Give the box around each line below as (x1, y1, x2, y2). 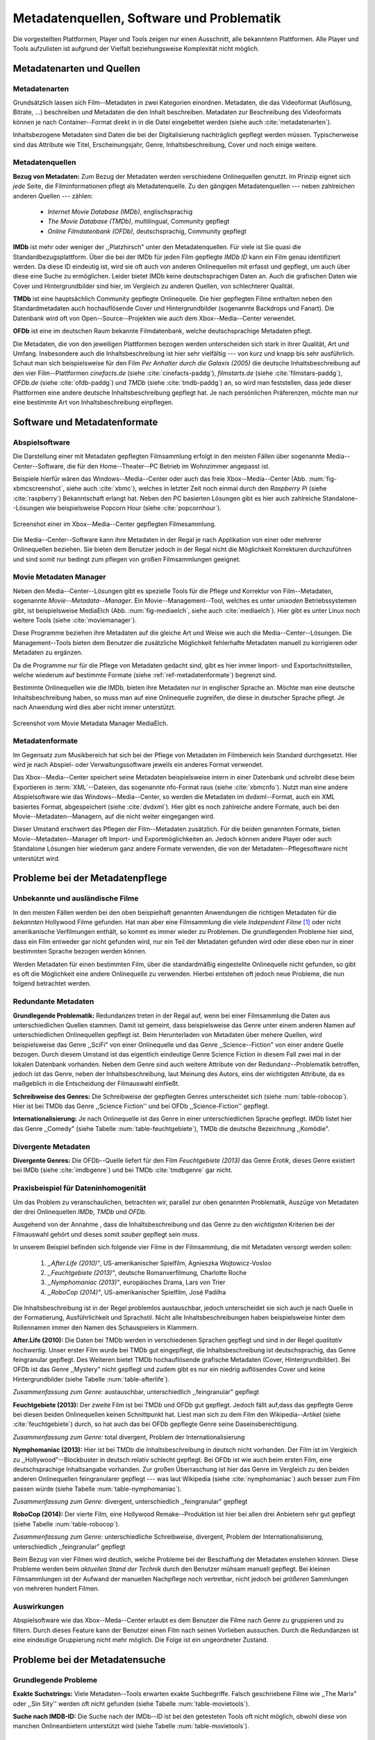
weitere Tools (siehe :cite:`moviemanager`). (12, 616, 137, 624)
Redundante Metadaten (12, 997, 94, 1006)
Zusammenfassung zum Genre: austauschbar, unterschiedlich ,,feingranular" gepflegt (12, 1388, 260, 1396)
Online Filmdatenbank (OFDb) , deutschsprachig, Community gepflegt (47, 227, 247, 235)
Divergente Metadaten (12, 1141, 90, 1151)
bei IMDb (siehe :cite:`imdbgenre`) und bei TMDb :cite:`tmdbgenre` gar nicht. (12, 1166, 233, 1174)
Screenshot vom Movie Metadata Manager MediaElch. (12, 719, 169, 727)
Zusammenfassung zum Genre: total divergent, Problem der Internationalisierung (12, 1432, 245, 1441)
